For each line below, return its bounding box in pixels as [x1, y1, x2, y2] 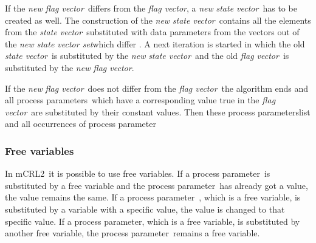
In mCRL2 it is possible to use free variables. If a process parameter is [5, 167, 270, 180]
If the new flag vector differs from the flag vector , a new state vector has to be [5, 2, 297, 14]
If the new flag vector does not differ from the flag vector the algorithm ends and [5, 81, 309, 94]
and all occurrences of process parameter [5, 117, 156, 130]
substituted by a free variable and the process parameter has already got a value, [5, 179, 308, 191]
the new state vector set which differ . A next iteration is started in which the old [5, 37, 305, 50]
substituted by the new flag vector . [5, 61, 134, 74]
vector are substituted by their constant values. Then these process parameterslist [5, 105, 311, 118]
